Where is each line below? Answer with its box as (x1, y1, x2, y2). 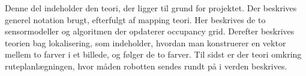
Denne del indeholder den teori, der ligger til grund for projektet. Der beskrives (5, 2, 297, 14)
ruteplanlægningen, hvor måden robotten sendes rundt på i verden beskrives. (5, 59, 287, 72)
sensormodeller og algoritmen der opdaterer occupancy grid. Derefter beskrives (5, 25, 295, 37)
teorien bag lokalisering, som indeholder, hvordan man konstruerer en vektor (5, 36, 286, 49)
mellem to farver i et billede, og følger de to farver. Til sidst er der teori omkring (5, 48, 302, 61)
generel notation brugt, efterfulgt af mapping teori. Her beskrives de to (5, 13, 266, 26)
